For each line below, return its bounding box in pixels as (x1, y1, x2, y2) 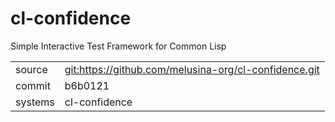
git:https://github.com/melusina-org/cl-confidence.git (64, 62, 320, 76)
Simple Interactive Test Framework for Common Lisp (10, 40, 227, 52)
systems (15, 95, 55, 109)
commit (15, 78, 51, 92)
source (15, 62, 48, 76)
